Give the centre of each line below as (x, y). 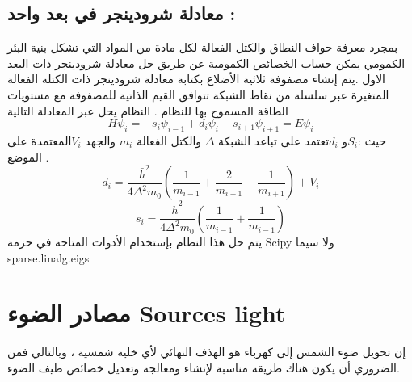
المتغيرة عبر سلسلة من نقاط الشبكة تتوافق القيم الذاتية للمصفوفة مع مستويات (198, 94)
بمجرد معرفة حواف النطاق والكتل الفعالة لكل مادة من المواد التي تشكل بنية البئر (203, 47)
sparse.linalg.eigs (48, 257)
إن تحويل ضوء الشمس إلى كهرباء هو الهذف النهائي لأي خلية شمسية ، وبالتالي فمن (207, 352)
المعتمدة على (40, 140)
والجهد (101, 140)
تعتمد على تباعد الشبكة (274, 140)
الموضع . (28, 156)
